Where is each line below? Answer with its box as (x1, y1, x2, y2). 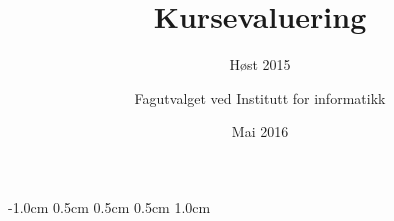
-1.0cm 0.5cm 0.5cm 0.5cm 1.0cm (8, 196, 211, 217)
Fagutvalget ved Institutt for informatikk (134, 87, 386, 108)
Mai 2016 (231, 121, 289, 142)
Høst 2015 (229, 54, 291, 75)
